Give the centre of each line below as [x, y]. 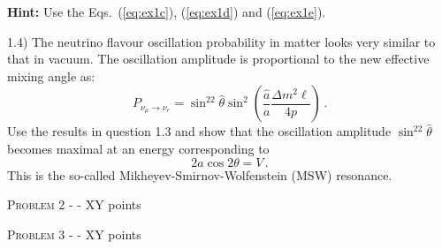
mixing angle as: [51, 75]
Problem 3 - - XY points [74, 234]
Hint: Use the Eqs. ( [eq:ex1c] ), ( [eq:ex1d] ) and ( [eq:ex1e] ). [167, 11]
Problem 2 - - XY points [74, 204]
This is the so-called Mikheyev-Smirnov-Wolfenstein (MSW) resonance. [200, 174]
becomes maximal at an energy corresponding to [138, 148]
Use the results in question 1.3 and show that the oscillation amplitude [199, 131]
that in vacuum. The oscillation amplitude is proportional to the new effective [218, 59]
